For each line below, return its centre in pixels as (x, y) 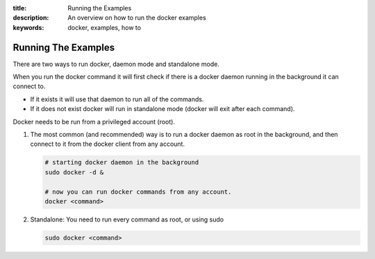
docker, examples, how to (105, 27)
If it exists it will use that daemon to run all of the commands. (117, 99)
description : (31, 18)
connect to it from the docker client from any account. (108, 144)
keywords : (28, 27)
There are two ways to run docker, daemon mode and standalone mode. (116, 64)
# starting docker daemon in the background (122, 162)
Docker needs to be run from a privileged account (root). (94, 122)
